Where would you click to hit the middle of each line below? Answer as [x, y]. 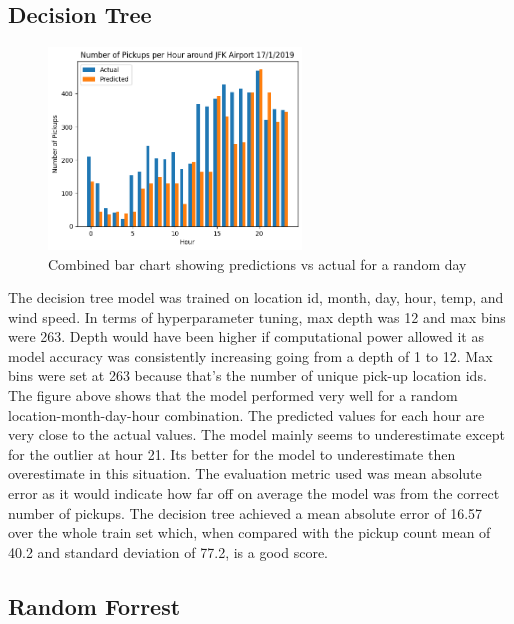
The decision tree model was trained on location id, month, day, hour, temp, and [256, 297]
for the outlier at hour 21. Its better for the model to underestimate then [232, 453]
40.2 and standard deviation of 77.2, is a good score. [168, 551]
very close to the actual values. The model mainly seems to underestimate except [256, 434]
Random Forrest [94, 605]
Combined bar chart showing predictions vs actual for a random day [257, 263]
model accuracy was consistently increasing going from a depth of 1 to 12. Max [250, 355]
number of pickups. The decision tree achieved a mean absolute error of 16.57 [245, 512]
